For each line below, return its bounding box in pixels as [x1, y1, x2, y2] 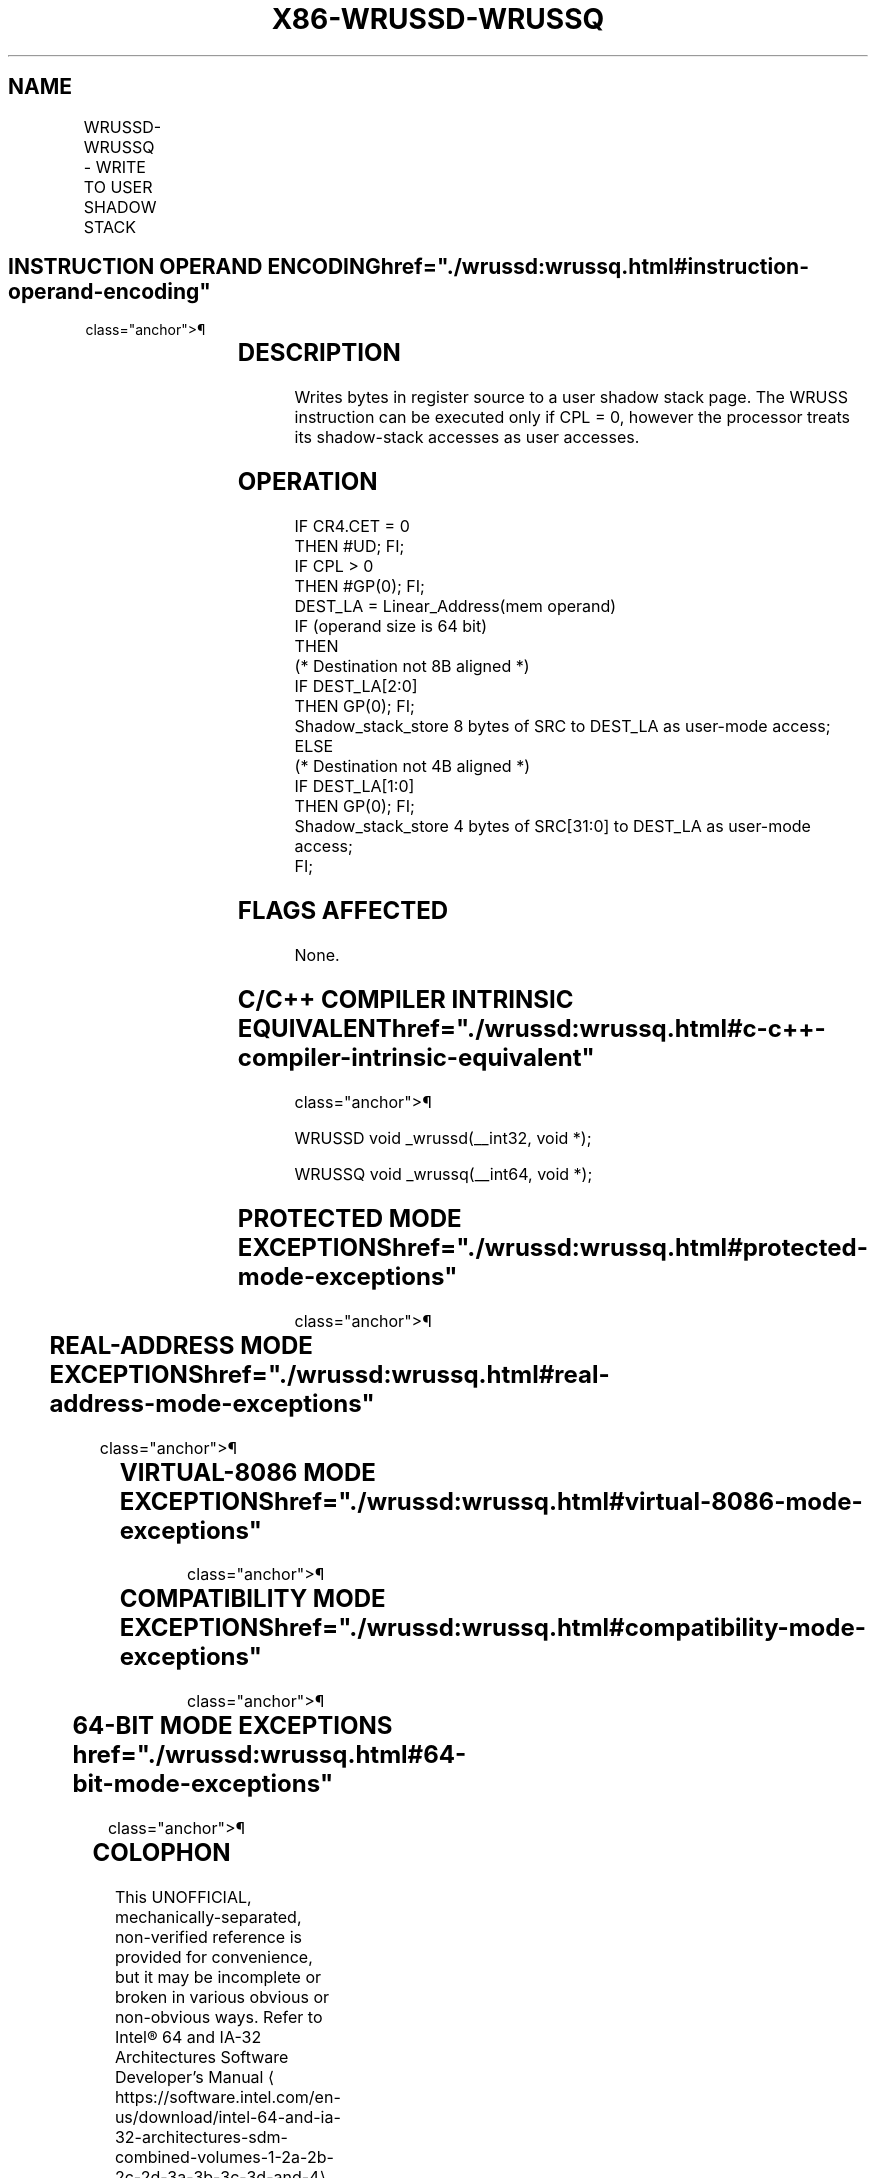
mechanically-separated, [114, 1907, 302, 1928]
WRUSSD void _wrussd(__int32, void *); [294, 1127, 592, 1148]
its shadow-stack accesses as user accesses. [294, 427, 640, 448]
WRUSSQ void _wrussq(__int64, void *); [294, 1163, 593, 1184]
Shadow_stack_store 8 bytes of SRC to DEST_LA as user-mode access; [294, 716, 831, 737]
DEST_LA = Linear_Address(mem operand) [294, 596, 617, 617]
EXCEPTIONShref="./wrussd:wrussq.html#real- [49, 1359, 610, 1389]
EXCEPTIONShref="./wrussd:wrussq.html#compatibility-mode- [119, 1613, 866, 1643]
